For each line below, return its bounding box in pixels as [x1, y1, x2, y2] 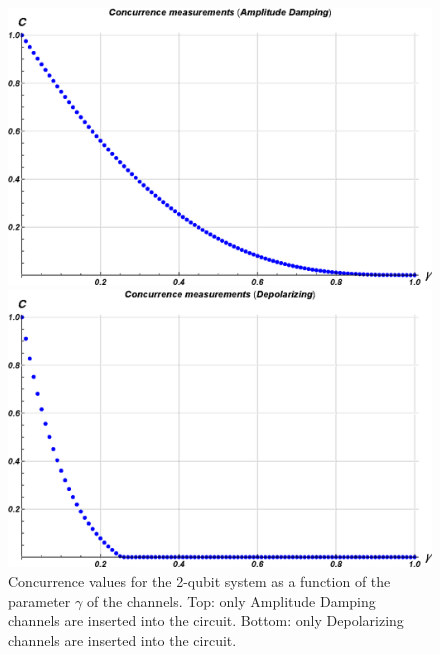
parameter [8, 590, 71, 611]
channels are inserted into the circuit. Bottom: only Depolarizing [8, 610, 404, 631]
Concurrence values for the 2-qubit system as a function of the [8, 571, 391, 592]
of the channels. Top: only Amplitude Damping [86, 590, 376, 611]
